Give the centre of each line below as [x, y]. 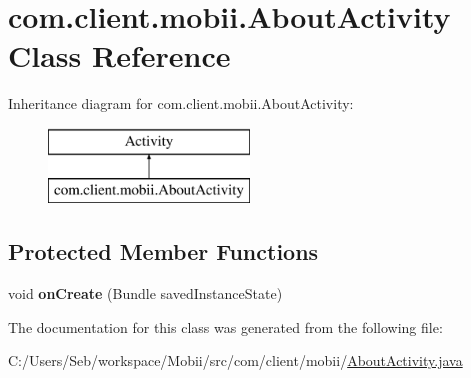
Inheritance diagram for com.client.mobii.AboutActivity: [181, 103]
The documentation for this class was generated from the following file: [225, 326]
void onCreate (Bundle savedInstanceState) [145, 293]
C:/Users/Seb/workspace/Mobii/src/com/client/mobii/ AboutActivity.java [235, 360]
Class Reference [119, 55]
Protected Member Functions [163, 251]
